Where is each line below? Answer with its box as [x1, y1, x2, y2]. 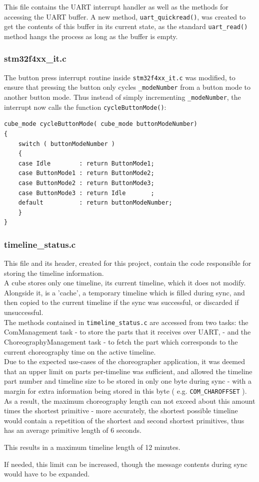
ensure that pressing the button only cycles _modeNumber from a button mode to [4, 82, 250, 92]
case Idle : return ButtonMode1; [18, 159, 154, 167]
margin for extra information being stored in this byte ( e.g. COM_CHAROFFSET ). [4, 385, 247, 396]
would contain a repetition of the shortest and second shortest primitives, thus [4, 415, 244, 425]
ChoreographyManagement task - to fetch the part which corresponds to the [4, 336, 238, 347]
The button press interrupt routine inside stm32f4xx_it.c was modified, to [4, 72, 235, 82]
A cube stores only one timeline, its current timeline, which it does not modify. [4, 277, 246, 288]
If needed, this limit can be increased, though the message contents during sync [4, 458, 247, 469]
